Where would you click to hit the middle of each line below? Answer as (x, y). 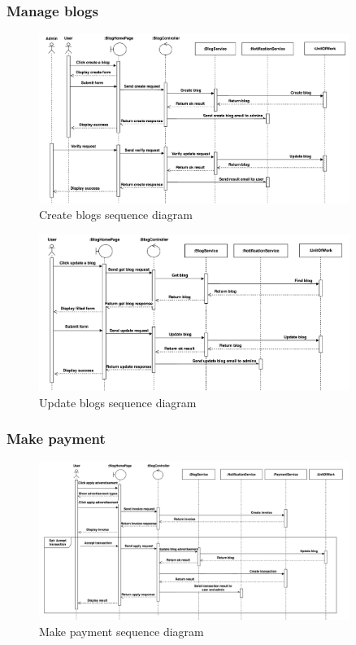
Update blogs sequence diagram (118, 402)
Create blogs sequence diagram (116, 215)
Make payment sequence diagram (122, 631)
